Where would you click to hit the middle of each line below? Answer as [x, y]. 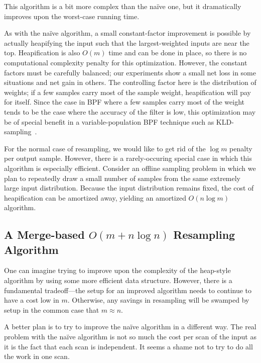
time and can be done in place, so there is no [178, 53]
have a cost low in [32, 300]
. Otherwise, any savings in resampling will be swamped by [158, 300]
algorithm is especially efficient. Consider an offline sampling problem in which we [130, 168]
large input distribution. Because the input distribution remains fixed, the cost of [129, 188]
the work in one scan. [37, 356]
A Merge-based [44, 235]
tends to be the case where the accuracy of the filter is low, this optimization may [130, 111]
